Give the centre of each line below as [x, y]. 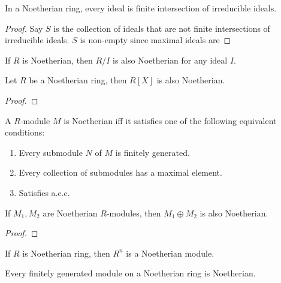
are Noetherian [70, 213]
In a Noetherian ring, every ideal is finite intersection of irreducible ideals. [141, 8]
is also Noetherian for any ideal [170, 60]
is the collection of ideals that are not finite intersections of [162, 28]
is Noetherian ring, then [66, 253]
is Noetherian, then [58, 60]
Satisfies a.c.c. [44, 192]
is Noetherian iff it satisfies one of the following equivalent [170, 120]
